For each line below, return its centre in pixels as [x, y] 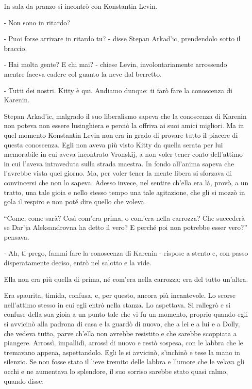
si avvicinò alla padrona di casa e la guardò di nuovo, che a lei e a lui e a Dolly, [122, 324]
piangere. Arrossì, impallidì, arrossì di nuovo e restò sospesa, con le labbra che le [124, 343]
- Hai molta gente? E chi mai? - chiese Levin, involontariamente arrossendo [116, 64]
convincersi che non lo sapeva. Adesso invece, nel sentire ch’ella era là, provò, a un [126, 182]
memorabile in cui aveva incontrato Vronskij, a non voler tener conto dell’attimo [123, 154]
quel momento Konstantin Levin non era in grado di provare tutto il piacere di [121, 135]
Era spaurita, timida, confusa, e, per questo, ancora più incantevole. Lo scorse [120, 295]
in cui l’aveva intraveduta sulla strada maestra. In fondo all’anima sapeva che [119, 163]
